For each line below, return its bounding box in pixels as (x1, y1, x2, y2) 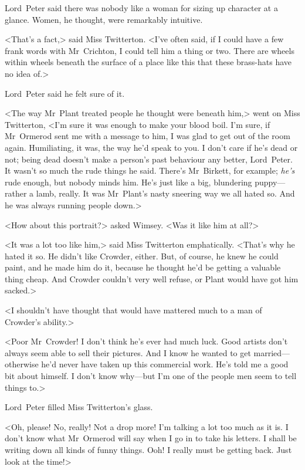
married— (253, 346, 290, 359)
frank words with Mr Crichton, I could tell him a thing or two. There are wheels (5, 44, 294, 56)
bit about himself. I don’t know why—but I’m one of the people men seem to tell (5, 370, 297, 382)
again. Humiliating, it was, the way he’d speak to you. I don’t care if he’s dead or (5, 141, 298, 153)
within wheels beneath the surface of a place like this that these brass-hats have (5, 56, 292, 68)
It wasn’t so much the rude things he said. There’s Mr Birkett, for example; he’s (5, 164, 295, 177)
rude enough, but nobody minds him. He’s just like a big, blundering (5, 175, 252, 188)
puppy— (255, 175, 286, 188)
